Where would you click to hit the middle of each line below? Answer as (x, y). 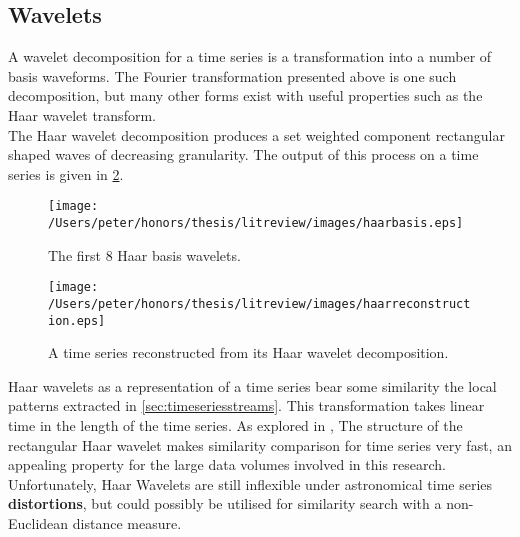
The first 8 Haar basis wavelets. (144, 254)
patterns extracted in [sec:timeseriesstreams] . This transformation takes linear (246, 405)
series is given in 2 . (66, 173)
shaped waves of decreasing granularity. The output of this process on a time (243, 154)
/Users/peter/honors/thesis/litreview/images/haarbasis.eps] (256, 223)
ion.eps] (77, 320)
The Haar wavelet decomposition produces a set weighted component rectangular (256, 134)
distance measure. (127, 522)
